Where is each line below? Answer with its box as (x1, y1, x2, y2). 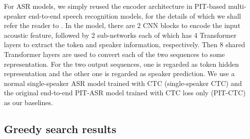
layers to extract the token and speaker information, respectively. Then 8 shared (4, 39, 245, 50)
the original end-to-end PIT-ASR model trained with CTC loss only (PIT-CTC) (4, 87, 246, 98)
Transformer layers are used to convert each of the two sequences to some (4, 49, 225, 59)
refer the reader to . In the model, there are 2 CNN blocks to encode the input (4, 20, 241, 30)
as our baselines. (4, 97, 53, 107)
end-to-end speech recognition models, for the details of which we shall (28, 10, 241, 21)
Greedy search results (4, 121, 116, 136)
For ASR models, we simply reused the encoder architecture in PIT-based (4, 1, 226, 11)
